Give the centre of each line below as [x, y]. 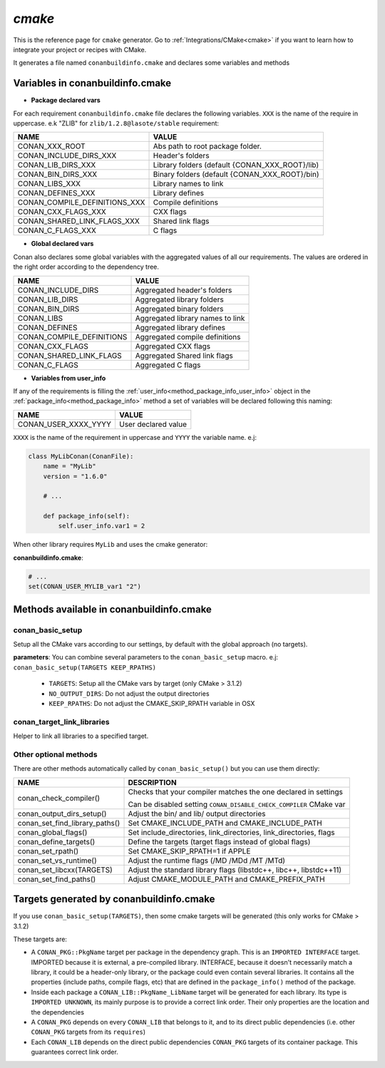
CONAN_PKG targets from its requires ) [88, 1032]
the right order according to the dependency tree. [86, 267]
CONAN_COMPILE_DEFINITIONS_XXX [81, 202]
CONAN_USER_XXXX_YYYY [65, 424]
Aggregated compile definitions [188, 337]
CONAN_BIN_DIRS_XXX [57, 175]
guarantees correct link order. [75, 1052]
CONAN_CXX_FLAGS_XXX [62, 212]
